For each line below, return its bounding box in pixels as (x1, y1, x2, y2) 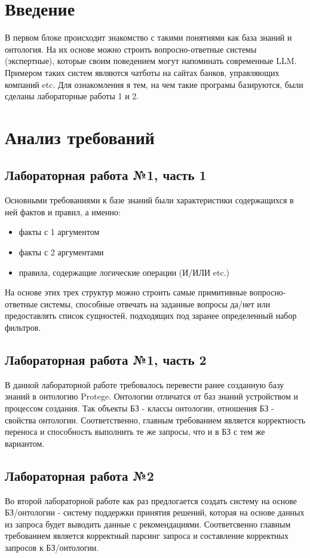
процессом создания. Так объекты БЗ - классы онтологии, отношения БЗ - (5, 402, 274, 414)
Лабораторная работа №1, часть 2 (5, 350, 207, 368)
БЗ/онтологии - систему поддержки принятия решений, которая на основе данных (5, 506, 305, 519)
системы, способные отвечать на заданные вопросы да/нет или (40, 297, 271, 310)
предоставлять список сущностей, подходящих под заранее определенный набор (5, 309, 297, 322)
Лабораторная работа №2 (5, 466, 154, 484)
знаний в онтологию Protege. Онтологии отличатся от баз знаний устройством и (5, 390, 299, 403)
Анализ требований (5, 124, 155, 149)
